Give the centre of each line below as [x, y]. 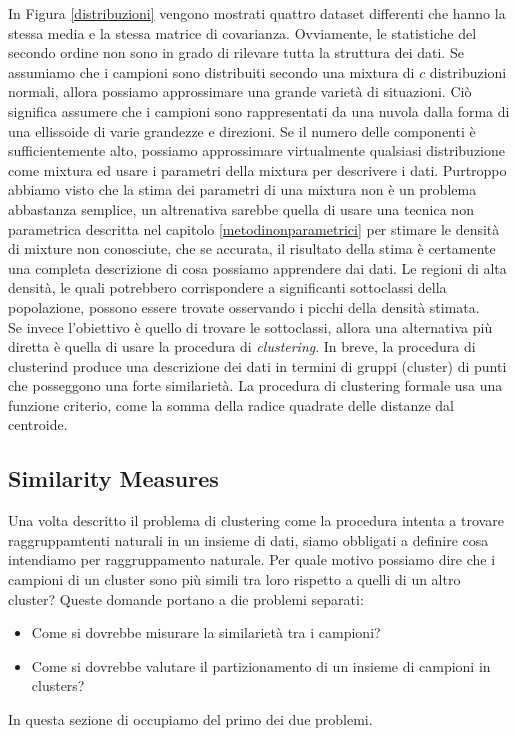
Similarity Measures [113, 478]
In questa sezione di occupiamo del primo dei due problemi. [190, 719]
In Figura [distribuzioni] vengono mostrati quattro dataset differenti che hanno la [257, 13]
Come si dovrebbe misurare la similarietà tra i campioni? [206, 632]
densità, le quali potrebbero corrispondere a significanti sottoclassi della [227, 287]
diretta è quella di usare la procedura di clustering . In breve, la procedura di [242, 346]
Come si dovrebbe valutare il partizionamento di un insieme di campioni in [261, 665]
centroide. [38, 424]
